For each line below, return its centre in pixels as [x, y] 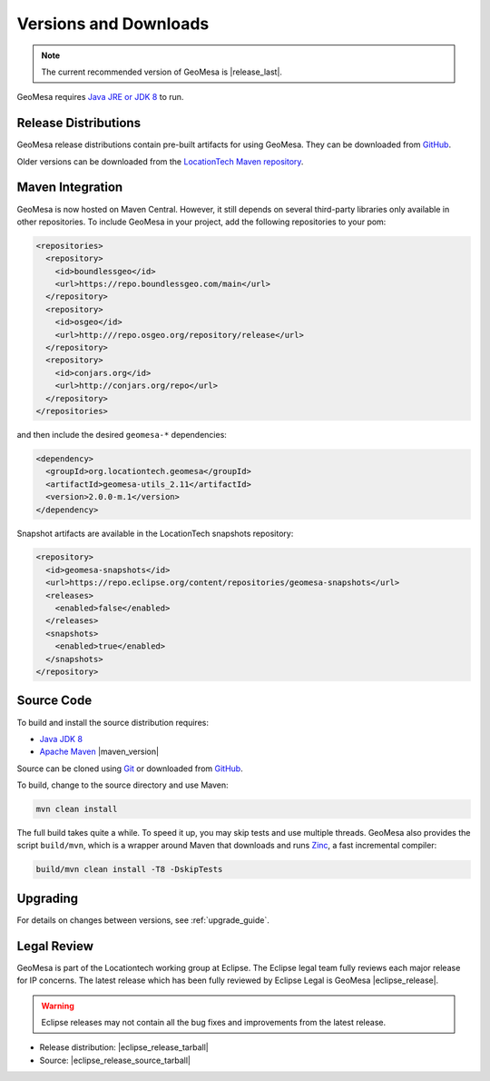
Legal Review [55, 946]
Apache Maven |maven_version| [99, 752]
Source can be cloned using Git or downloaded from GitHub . [130, 769]
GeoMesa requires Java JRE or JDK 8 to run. [100, 97]
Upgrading [48, 898]
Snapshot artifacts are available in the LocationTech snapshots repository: [155, 533]
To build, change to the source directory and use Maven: [122, 785]
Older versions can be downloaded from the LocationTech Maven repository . [160, 161]
